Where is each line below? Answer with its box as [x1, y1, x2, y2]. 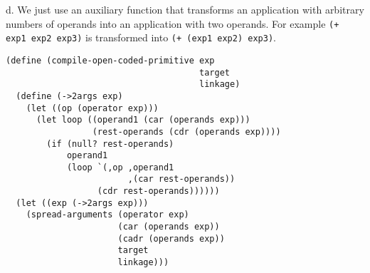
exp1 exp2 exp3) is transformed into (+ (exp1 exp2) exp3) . [6, 30, 276, 45]
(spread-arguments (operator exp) [26, 210, 189, 220]
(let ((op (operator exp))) [26, 103, 159, 113]
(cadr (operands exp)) [117, 233, 225, 244]
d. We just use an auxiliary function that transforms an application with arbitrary [6, 2, 364, 16]
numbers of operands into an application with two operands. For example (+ [6, 16, 339, 31]
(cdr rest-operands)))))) [97, 186, 220, 197]
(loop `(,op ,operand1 [66, 162, 174, 172]
